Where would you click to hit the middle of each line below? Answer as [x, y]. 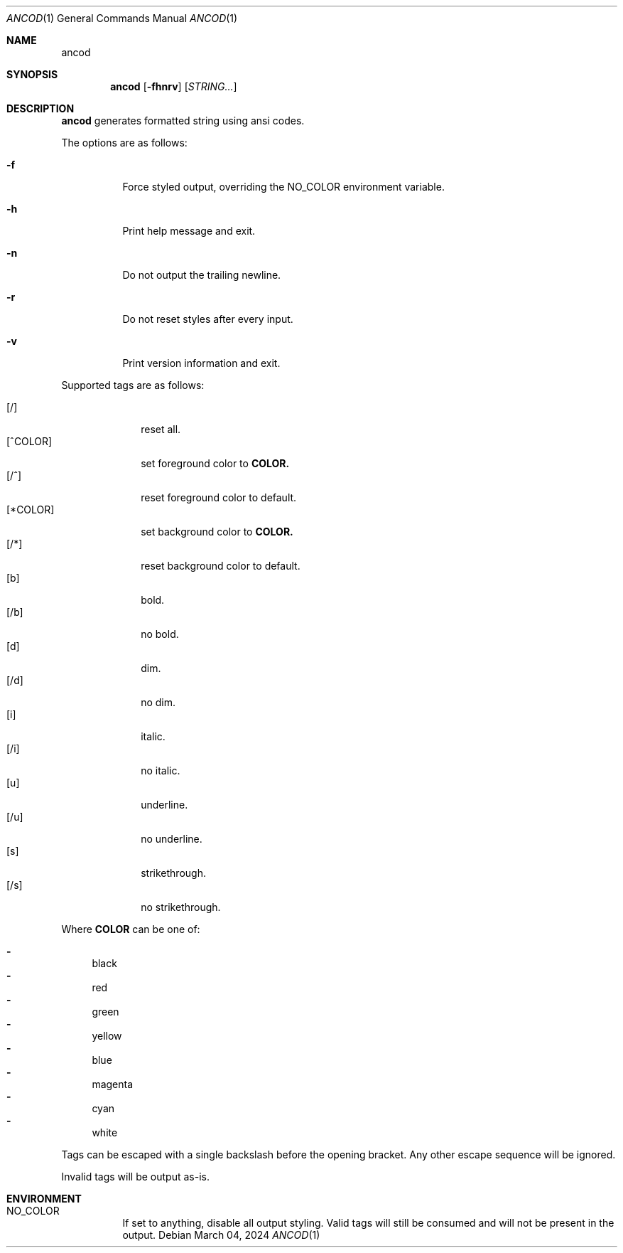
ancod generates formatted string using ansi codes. [183, 121]
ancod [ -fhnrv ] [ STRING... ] [174, 86]
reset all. [161, 429]
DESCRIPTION [40, 108]
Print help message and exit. [189, 231]
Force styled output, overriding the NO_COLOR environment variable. [283, 187]
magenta [113, 1084]
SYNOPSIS [32, 74]
